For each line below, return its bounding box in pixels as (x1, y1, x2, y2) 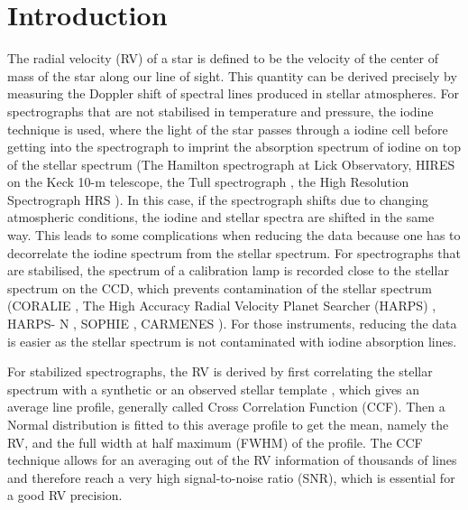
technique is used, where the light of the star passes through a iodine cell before (7, 119, 448, 138)
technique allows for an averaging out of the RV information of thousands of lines (7, 450, 457, 469)
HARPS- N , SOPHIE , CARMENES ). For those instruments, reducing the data (7, 314, 457, 333)
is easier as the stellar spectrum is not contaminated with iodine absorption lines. (7, 331, 457, 350)
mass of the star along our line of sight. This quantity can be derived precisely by (7, 66, 457, 85)
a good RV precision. (7, 486, 123, 505)
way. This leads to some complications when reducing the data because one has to (7, 226, 461, 245)
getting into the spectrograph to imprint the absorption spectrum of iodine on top (7, 137, 461, 156)
